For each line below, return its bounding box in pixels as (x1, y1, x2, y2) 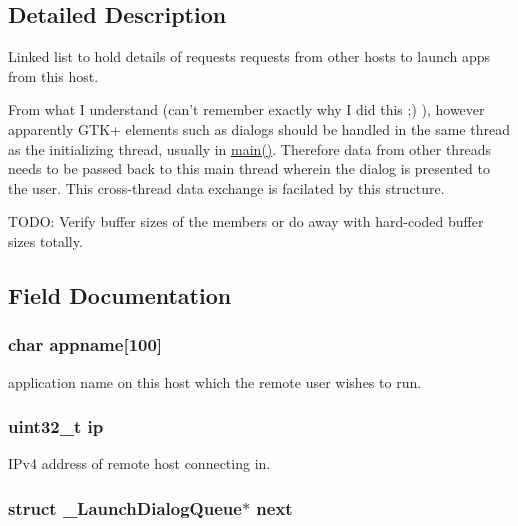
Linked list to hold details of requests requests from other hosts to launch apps (8, 46, 491, 67)
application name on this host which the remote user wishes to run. (8, 371, 422, 392)
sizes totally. (8, 230, 83, 251)
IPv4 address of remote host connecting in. (8, 453, 271, 474)
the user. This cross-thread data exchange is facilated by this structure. (8, 177, 445, 198)
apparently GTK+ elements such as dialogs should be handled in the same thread (8, 118, 510, 139)
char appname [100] (8, 332, 163, 357)
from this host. (8, 65, 99, 86)
